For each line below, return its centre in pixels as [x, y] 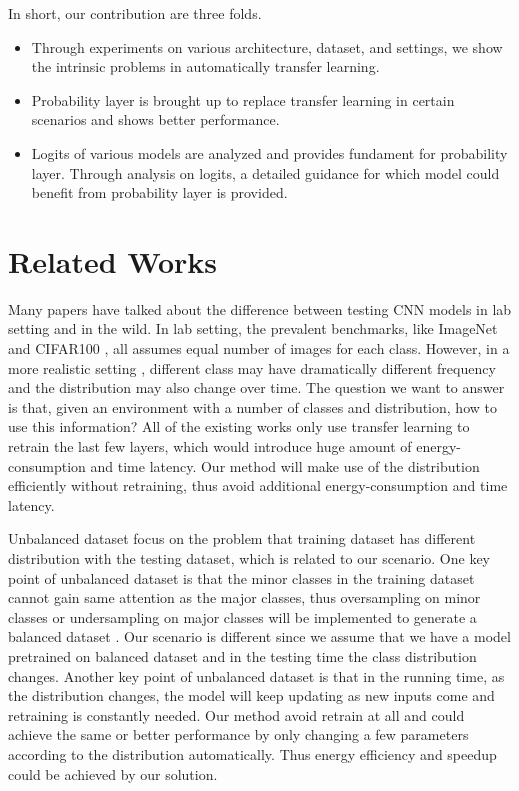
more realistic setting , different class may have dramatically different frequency [252, 367]
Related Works [113, 260]
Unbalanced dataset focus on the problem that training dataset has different [242, 538]
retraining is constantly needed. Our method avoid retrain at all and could [236, 714]
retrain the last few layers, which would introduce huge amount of [210, 446]
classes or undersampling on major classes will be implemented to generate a [242, 616]
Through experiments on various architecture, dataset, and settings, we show [267, 46]
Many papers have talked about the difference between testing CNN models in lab [260, 308]
